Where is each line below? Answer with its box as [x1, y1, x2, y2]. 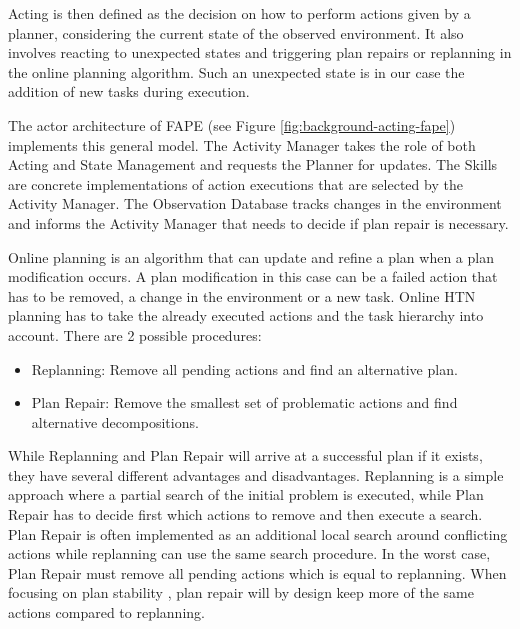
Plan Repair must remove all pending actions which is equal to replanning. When [8, 562, 507, 583]
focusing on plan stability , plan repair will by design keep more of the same [8, 582, 474, 603]
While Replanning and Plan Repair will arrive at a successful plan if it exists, [8, 445, 483, 466]
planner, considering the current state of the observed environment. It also [8, 22, 464, 43]
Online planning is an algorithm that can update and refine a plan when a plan [8, 246, 494, 267]
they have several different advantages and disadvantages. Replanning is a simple [8, 464, 504, 485]
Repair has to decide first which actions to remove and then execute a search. [8, 504, 483, 525]
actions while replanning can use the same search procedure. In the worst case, [8, 543, 491, 564]
